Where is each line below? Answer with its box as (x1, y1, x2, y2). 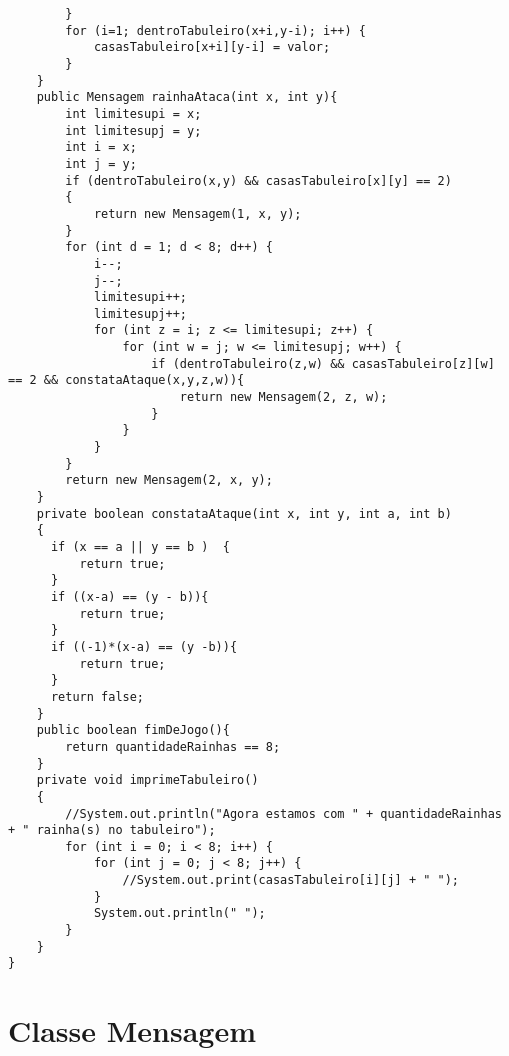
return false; (50, 689, 145, 704)
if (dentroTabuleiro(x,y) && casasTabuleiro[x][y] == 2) (65, 173, 452, 188)
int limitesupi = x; (65, 106, 202, 121)
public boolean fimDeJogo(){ (36, 723, 230, 738)
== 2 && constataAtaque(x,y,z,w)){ (8, 373, 245, 388)
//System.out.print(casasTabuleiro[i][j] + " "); (122, 873, 460, 888)
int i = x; (65, 140, 137, 155)
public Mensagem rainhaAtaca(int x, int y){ (36, 90, 338, 105)
